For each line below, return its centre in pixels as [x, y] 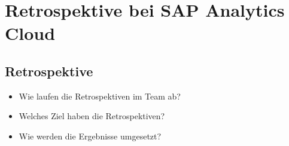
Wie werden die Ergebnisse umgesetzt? [90, 136]
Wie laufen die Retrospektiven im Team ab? [100, 96]
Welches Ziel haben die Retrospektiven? [92, 116]
